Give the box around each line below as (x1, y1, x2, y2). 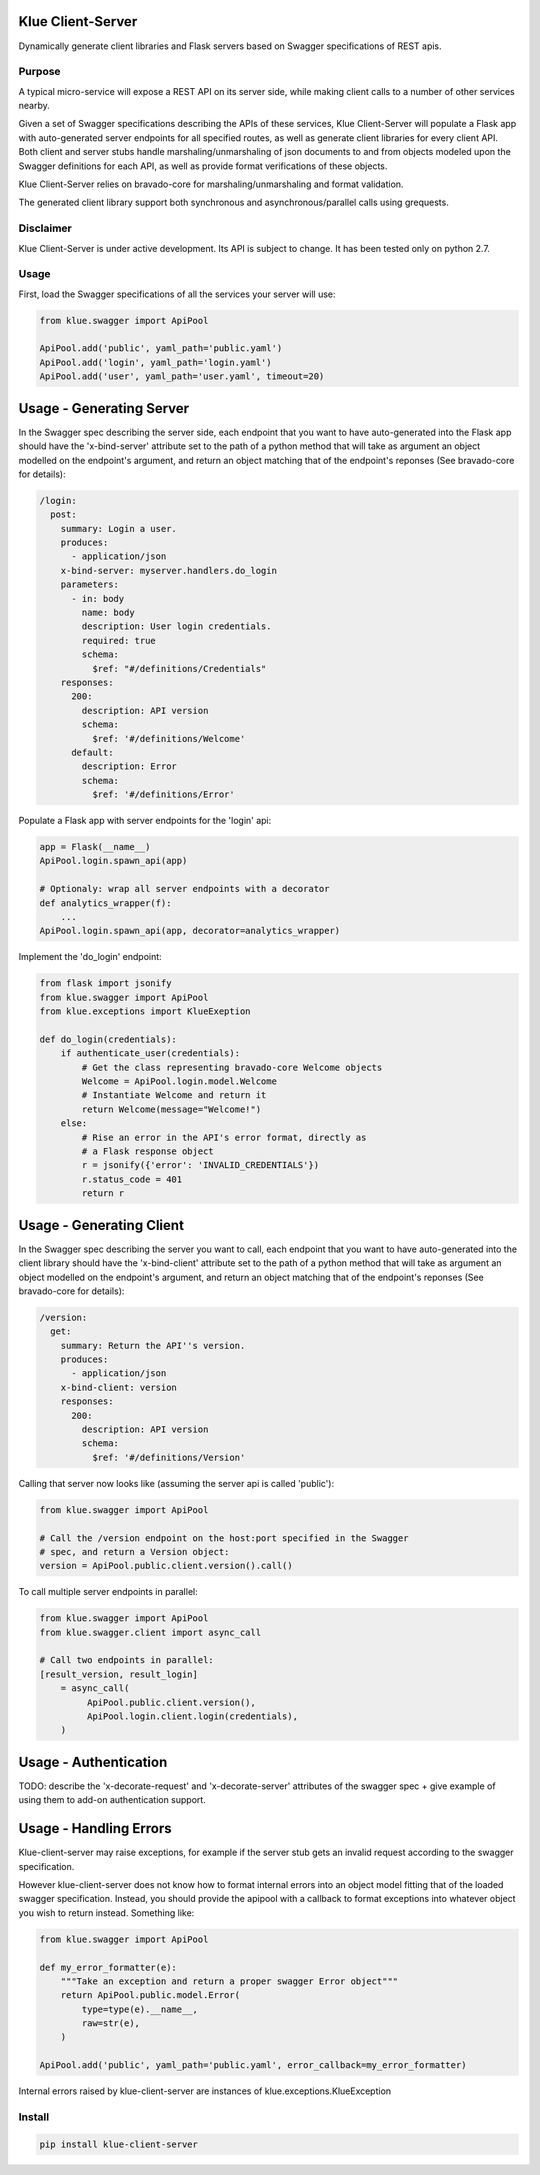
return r (81, 1188, 125, 1199)
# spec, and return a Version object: (39, 1546, 230, 1557)
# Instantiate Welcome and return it (81, 1090, 267, 1101)
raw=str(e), (81, 2018, 140, 2029)
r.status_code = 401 (81, 1173, 183, 1185)
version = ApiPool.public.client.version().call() (39, 1560, 294, 1572)
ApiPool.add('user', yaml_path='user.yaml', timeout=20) (39, 371, 325, 382)
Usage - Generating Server (18, 400, 190, 417)
